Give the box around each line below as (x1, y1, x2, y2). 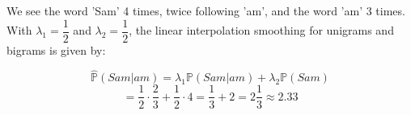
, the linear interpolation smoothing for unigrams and (129, 22, 394, 39)
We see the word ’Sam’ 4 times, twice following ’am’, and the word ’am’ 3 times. (6, 2, 405, 18)
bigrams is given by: (6, 41, 106, 58)
